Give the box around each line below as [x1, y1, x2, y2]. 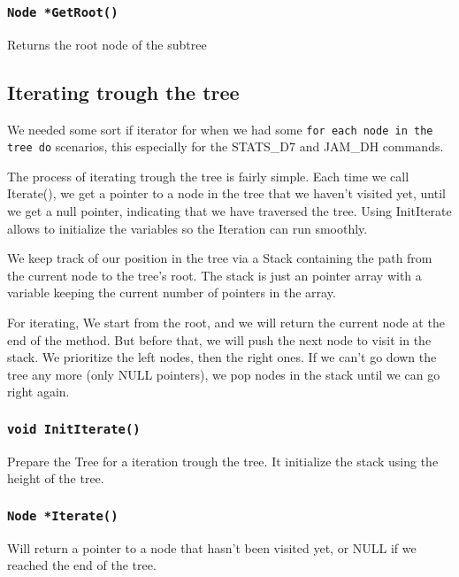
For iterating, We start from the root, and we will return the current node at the [7, 313, 445, 332]
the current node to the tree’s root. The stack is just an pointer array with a [7, 265, 422, 284]
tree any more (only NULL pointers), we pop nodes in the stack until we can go [7, 365, 440, 383]
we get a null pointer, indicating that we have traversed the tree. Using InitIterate [7, 202, 452, 220]
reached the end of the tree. [7, 556, 157, 574]
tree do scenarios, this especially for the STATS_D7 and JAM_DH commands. [7, 137, 444, 156]
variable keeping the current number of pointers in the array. [7, 283, 336, 302]
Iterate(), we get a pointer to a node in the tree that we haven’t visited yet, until [7, 184, 446, 203]
